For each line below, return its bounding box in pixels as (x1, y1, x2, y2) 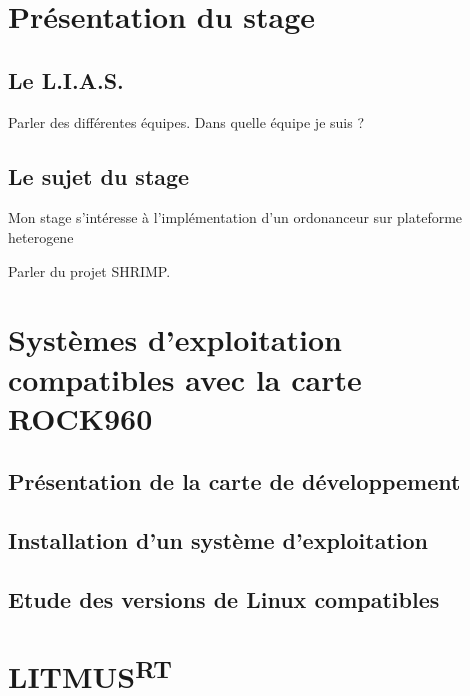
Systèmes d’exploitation (8, 319, 342, 360)
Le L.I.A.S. (8, 64, 124, 95)
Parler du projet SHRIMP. (8, 260, 171, 281)
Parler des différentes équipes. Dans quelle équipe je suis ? (8, 111, 364, 132)
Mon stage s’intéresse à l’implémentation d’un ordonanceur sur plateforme (8, 207, 463, 228)
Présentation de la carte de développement (8, 466, 461, 497)
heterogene (8, 226, 74, 247)
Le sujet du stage (8, 160, 190, 191)
